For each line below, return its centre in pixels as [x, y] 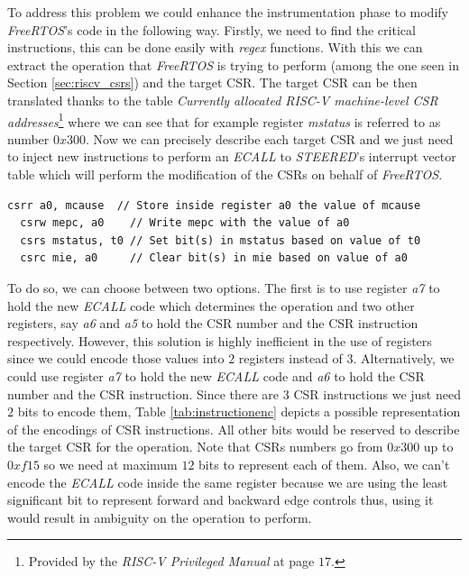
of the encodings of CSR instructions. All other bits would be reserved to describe [234, 429]
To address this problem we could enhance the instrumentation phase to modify [228, 12]
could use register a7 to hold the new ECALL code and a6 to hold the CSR [216, 375]
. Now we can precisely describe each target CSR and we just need [270, 138]
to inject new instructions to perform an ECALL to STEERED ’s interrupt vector [232, 156]
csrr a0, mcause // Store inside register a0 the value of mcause [214, 205]
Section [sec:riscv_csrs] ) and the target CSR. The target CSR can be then [212, 82]
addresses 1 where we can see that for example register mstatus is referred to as [224, 120]
